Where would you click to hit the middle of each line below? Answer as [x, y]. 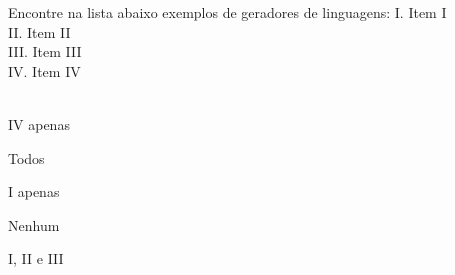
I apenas [34, 191]
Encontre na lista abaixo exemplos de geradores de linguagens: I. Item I [227, 12]
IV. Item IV [44, 70]
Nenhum [34, 224]
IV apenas [39, 123]
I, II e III [36, 258]
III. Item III [45, 51]
